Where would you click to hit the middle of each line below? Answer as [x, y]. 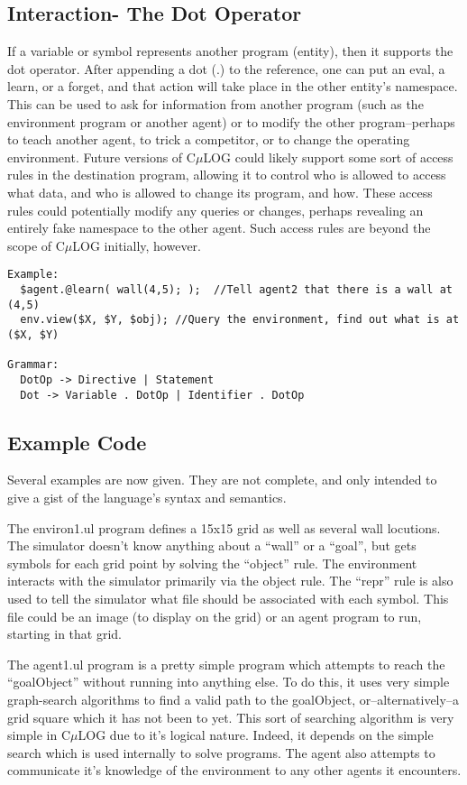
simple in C [39, 735]
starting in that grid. [64, 634]
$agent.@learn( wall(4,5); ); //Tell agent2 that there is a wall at [236, 289]
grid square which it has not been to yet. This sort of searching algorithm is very [231, 717]
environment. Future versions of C [101, 157]
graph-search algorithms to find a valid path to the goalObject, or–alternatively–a [233, 699]
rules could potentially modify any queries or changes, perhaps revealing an [215, 210]
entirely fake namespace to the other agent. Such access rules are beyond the [219, 228]
